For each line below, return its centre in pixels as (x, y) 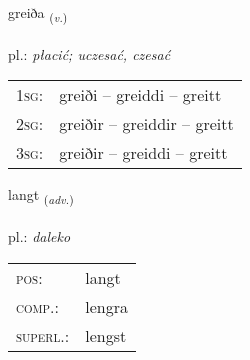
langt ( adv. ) (41, 196)
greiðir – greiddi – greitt (143, 153)
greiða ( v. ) (38, 13)
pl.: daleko (39, 236)
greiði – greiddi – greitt (140, 95)
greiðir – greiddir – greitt (146, 124)
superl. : (43, 335)
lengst (106, 335)
